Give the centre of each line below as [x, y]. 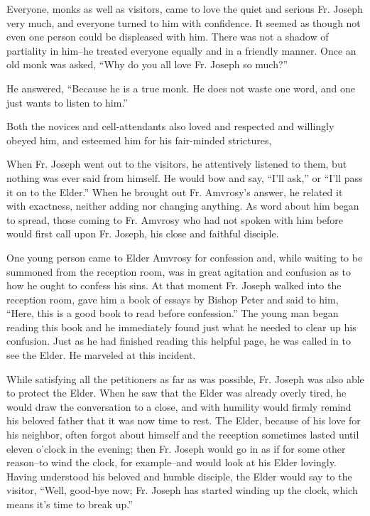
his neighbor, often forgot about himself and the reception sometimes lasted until [183, 435]
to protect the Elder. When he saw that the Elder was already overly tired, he [176, 393]
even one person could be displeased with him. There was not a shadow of [168, 37]
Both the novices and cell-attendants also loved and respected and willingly [170, 126]
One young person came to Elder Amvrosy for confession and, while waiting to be [185, 257]
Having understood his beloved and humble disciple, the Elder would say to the [179, 476]
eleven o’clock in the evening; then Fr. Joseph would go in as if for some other [176, 448]
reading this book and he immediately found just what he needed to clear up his [181, 327]
